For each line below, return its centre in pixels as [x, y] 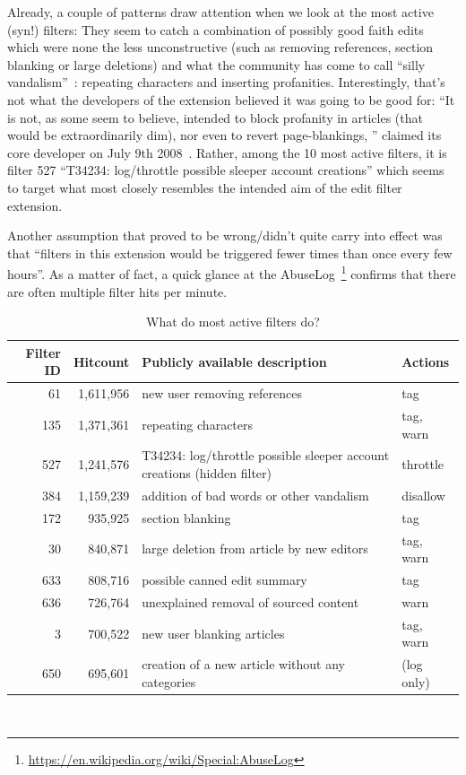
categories [169, 681]
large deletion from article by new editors [255, 549]
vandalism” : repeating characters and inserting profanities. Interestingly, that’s [226, 82]
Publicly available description [234, 361]
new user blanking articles [213, 633]
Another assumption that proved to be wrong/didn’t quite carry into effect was [225, 235]
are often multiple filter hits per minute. [117, 291]
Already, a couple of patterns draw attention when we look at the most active [220, 12]
